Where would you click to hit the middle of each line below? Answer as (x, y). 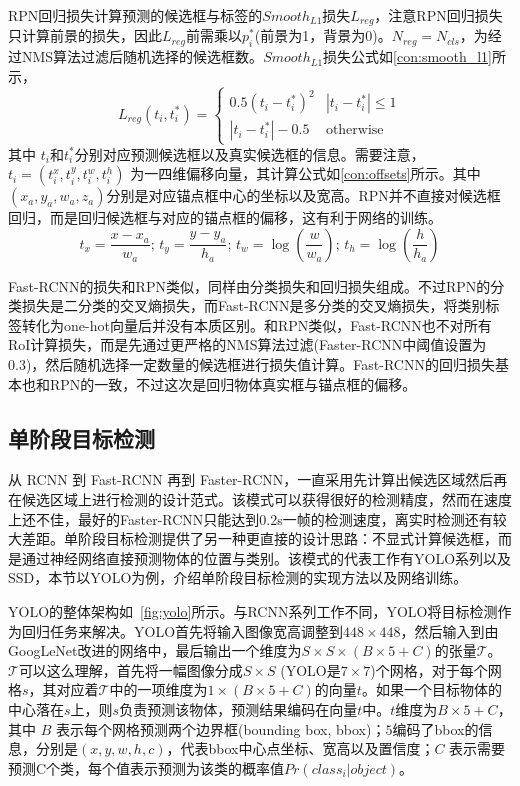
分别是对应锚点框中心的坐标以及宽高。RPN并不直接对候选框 (303, 195)
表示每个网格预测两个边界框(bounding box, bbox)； (220, 728)
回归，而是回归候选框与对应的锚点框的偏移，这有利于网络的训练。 (225, 217)
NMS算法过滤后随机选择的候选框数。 (142, 56)
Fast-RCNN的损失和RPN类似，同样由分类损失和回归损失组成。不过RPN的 (249, 285)
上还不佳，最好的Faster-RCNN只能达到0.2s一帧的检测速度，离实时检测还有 (250, 518)
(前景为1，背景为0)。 (323, 35)
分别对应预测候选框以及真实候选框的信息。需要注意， (249, 153)
